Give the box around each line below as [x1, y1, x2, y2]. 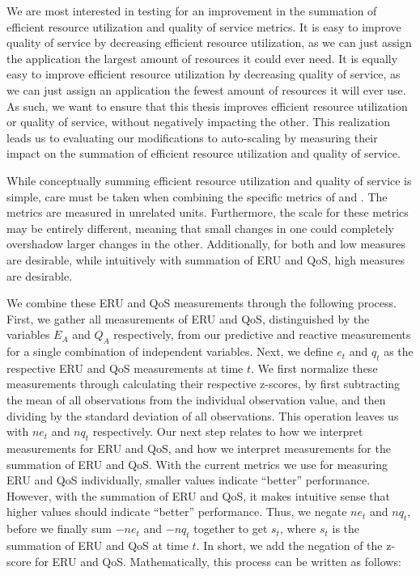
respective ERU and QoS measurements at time [6, 359, 244, 376]
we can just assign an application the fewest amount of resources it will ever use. [6, 81, 406, 98]
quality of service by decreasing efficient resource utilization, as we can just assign [6, 34, 412, 51]
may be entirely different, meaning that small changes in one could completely [6, 219, 394, 236]
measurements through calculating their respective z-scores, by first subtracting [6, 375, 401, 392]
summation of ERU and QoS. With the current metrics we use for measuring [6, 455, 388, 472]
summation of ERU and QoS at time [6, 537, 189, 554]
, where [279, 520, 316, 537]
